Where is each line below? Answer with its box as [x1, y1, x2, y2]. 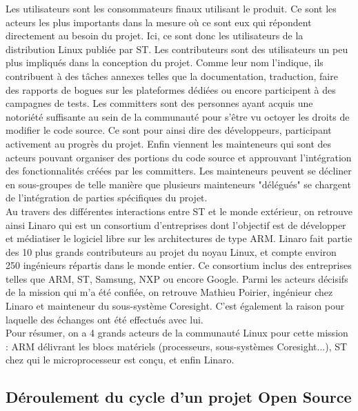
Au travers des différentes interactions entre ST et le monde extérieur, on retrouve [6, 203, 353, 218]
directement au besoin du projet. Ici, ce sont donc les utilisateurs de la [6, 28, 304, 43]
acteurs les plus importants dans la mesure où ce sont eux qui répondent [6, 14, 312, 29]
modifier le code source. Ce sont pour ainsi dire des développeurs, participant [6, 123, 332, 137]
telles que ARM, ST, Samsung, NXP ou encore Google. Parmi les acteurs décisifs [6, 271, 348, 285]
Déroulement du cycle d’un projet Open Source [6, 386, 352, 408]
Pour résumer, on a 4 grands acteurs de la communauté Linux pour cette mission [6, 325, 348, 340]
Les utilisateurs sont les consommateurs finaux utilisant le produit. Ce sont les [6, 1, 337, 15]
